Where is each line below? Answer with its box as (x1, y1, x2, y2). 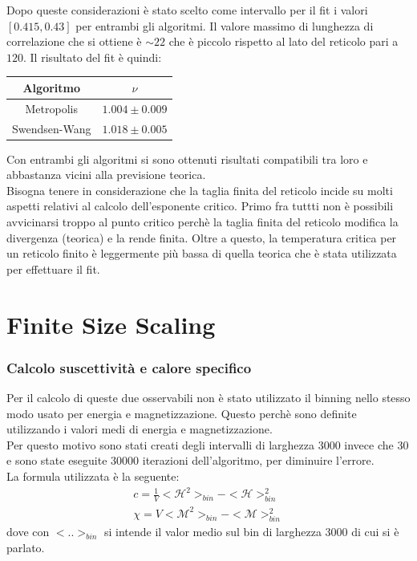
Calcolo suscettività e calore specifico (6, 357, 252, 377)
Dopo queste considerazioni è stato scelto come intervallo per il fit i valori (6, 2, 368, 18)
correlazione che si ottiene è (6, 33, 142, 50)
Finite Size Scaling (6, 307, 216, 340)
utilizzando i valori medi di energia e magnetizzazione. (6, 421, 273, 437)
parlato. (6, 539, 45, 555)
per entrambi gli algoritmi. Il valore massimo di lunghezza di (75, 17, 374, 34)
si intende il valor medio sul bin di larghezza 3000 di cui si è (103, 522, 399, 539)
